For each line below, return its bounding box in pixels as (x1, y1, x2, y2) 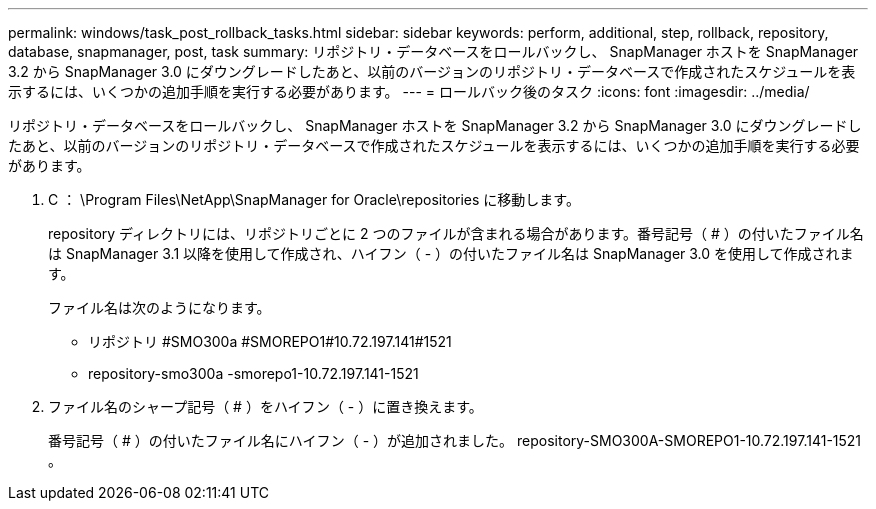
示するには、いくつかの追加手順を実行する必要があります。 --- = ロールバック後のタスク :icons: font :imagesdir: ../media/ (8, 83, 810, 100)
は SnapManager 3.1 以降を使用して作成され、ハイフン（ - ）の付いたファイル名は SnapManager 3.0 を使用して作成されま (48, 245, 854, 262)
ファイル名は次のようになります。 (48, 299, 271, 316)
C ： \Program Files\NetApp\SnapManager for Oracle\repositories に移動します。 (48, 191, 580, 208)
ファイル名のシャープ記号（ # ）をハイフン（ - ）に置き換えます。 (48, 398, 483, 415)
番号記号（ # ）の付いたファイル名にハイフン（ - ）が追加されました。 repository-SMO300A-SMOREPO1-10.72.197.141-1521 (48, 432, 862, 449)
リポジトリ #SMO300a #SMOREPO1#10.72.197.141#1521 (88, 333, 452, 350)
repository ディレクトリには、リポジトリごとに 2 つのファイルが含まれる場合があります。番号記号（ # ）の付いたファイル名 (48, 225, 864, 242)
